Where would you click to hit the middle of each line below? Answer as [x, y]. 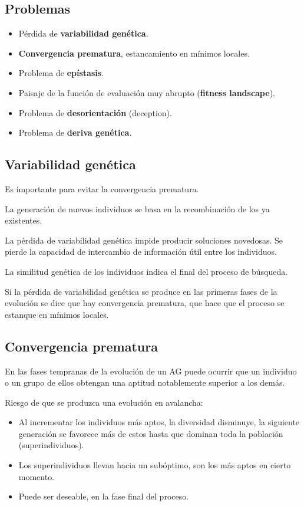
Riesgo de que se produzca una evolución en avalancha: [104, 402]
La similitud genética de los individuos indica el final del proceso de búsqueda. [146, 271]
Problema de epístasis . [61, 73]
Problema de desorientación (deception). [95, 112]
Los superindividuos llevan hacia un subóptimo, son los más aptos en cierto [155, 465]
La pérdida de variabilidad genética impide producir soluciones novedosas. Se [144, 240]
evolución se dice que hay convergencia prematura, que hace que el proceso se [145, 303]
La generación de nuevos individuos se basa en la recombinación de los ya [137, 208]
